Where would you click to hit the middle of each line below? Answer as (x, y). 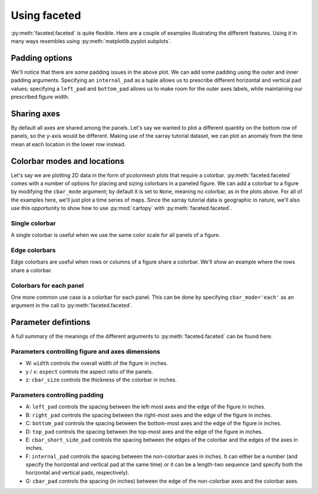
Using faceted (46, 15)
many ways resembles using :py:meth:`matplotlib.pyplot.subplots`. (91, 41)
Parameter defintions (51, 322)
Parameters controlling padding (57, 395)
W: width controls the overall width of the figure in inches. (97, 363)
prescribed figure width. (40, 97)
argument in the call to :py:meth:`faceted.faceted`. (72, 305)
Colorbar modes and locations (68, 161)
